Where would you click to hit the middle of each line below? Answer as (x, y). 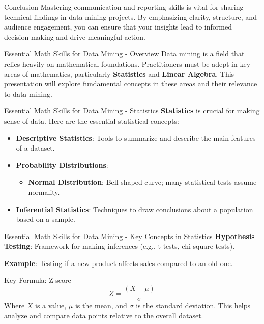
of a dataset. (35, 148)
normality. (44, 192)
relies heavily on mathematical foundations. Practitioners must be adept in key (127, 63)
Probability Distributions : (62, 165)
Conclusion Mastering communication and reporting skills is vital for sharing (124, 7)
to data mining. (28, 93)
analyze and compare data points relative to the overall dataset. (104, 315)
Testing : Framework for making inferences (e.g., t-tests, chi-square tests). (120, 246)
